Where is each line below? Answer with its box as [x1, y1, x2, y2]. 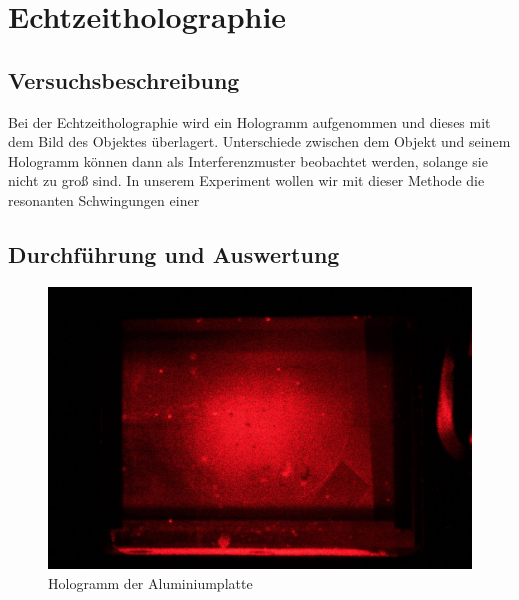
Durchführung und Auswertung [8, 238, 340, 269]
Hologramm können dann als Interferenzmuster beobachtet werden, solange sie [8, 150, 488, 171]
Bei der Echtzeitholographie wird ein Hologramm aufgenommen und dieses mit [8, 111, 491, 132]
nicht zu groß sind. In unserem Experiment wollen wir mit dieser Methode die [8, 170, 485, 191]
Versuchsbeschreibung [8, 64, 240, 95]
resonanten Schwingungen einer [8, 189, 200, 210]
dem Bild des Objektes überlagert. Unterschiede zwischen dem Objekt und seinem [8, 131, 511, 152]
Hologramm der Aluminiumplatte [48, 572, 253, 593]
